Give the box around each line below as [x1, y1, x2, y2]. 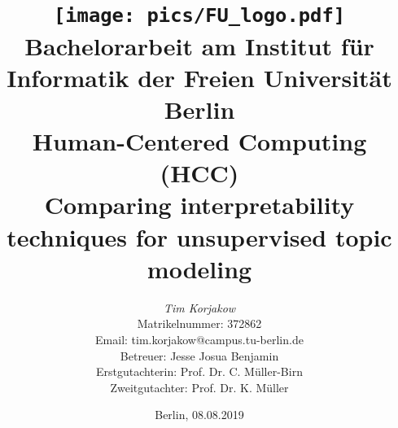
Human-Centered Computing [32, 124, 367, 158]
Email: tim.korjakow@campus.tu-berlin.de [95, 330, 304, 347]
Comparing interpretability [44, 188, 355, 221]
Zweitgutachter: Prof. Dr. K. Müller [110, 378, 289, 395]
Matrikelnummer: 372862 [137, 315, 262, 332]
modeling [147, 251, 252, 285]
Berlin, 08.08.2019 [155, 406, 244, 423]
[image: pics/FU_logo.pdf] [53, 4, 346, 28]
